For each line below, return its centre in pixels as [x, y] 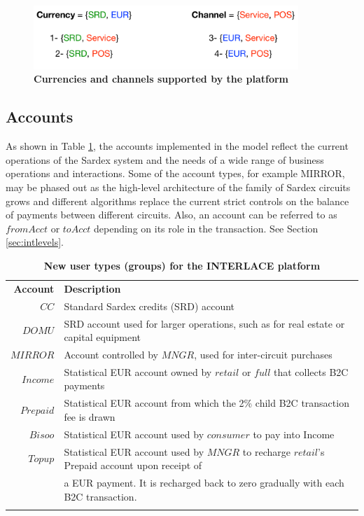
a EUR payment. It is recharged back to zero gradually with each [204, 482]
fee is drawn [90, 416]
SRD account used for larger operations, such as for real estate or [204, 323]
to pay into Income [294, 434]
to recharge [266, 451]
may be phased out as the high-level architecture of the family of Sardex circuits [178, 187]
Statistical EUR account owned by [138, 371]
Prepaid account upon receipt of [133, 465]
